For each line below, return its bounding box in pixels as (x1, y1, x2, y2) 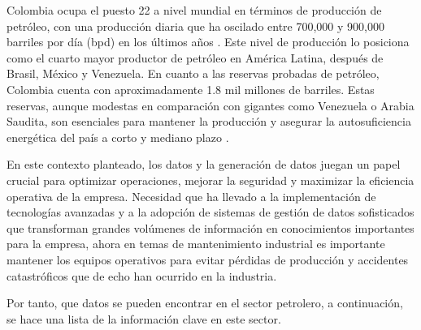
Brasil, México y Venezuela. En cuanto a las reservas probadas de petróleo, (7, 65, 380, 82)
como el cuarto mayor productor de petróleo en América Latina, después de (7, 49, 384, 66)
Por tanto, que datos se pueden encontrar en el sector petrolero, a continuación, (7, 294, 403, 311)
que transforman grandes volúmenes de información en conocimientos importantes (7, 219, 414, 236)
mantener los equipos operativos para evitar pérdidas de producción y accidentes (7, 251, 409, 268)
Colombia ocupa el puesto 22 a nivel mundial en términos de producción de (7, 2, 382, 18)
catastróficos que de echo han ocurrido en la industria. (7, 267, 277, 284)
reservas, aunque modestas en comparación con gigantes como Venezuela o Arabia (7, 96, 414, 114)
